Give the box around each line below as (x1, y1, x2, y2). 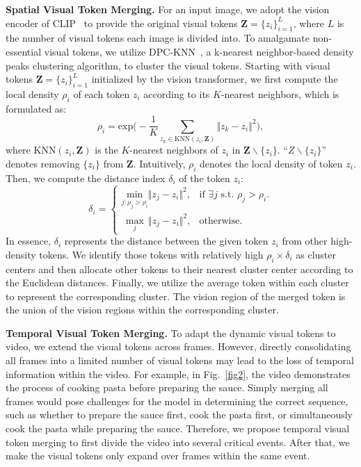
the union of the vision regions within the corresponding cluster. (6, 302, 279, 317)
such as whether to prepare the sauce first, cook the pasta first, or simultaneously (6, 407, 353, 422)
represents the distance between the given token (64, 233, 268, 248)
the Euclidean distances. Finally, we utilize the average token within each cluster (6, 275, 349, 290)
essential (6, 44, 42, 58)
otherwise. (199, 215, 243, 226)
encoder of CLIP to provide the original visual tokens (6, 15, 238, 30)
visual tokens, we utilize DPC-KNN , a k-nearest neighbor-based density (44, 44, 354, 58)
